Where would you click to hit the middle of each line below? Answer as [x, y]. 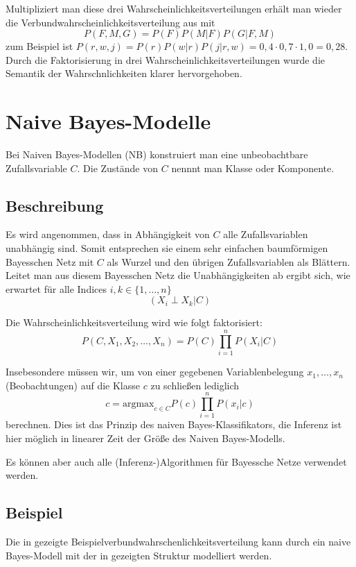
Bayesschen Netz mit [50, 261]
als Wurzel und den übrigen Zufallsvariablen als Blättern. [229, 261]
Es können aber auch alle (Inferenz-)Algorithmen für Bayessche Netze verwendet [176, 461]
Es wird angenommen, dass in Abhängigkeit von [108, 234]
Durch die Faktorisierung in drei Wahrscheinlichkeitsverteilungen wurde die [166, 59]
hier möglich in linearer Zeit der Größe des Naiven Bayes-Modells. [145, 438]
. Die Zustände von [118, 168]
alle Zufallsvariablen [266, 234]
